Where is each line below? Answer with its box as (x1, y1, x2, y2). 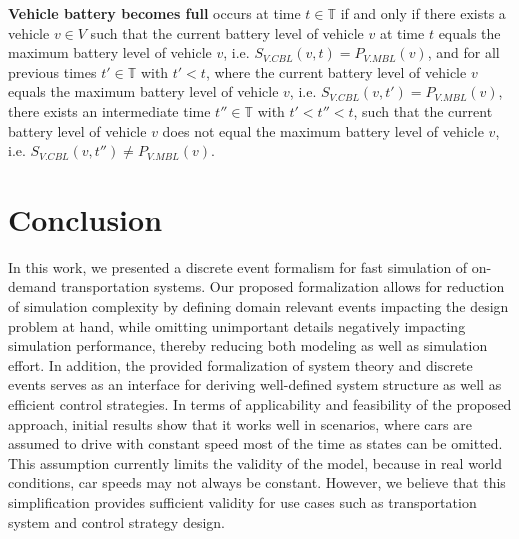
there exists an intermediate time (8, 100, 211, 121)
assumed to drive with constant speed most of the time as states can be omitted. (8, 433, 503, 454)
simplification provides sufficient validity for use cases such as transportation (8, 492, 477, 512)
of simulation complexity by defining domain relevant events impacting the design (8, 296, 509, 317)
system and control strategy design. (8, 511, 225, 532)
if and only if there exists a (340, 3, 506, 23)
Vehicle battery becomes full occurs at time (8, 3, 301, 23)
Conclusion (8, 198, 163, 239)
